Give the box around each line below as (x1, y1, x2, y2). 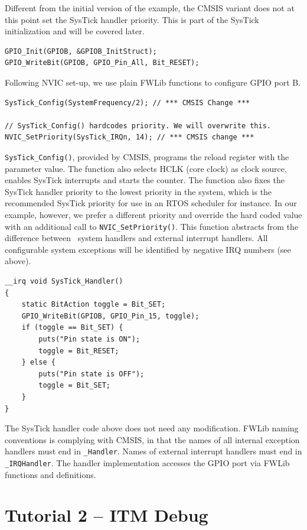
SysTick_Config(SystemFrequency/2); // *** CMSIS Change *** (5, 98, 250, 107)
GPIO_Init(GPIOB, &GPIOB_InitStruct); (5, 47, 157, 56)
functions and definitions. (5, 468, 96, 480)
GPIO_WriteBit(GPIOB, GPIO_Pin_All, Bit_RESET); (5, 58, 200, 67)
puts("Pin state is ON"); (38, 334, 141, 343)
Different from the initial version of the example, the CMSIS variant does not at (5, 2, 295, 14)
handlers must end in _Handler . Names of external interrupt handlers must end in (5, 445, 302, 457)
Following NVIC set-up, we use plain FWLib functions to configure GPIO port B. (5, 76, 301, 88)
